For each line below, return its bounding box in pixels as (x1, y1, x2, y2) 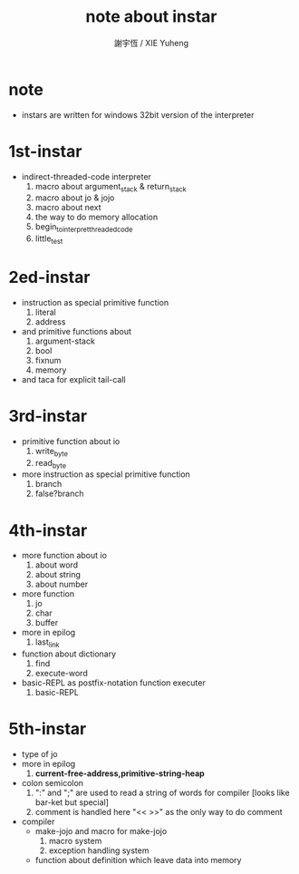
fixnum (34, 354, 62, 365)
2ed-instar (8, 267, 91, 287)
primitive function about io (21, 435, 121, 446)
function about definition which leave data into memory (34, 855, 242, 866)
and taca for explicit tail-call (21, 374, 126, 384)
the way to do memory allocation (34, 211, 159, 223)
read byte (34, 457, 67, 471)
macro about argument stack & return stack (34, 180, 187, 194)
